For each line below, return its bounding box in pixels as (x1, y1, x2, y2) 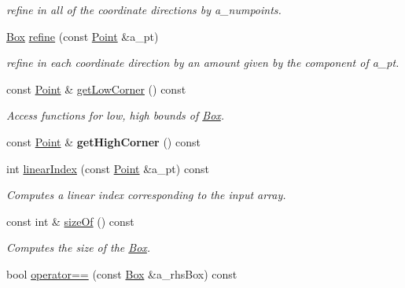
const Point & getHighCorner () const (6, 133, 201, 150)
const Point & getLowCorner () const (6, 80, 186, 97)
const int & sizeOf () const (6, 212, 134, 229)
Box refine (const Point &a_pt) (6, 28, 159, 44)
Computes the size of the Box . (6, 239, 151, 256)
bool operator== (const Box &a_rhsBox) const (6, 265, 237, 282)
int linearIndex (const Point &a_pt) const (6, 160, 209, 176)
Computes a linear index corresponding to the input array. (6, 186, 286, 203)
